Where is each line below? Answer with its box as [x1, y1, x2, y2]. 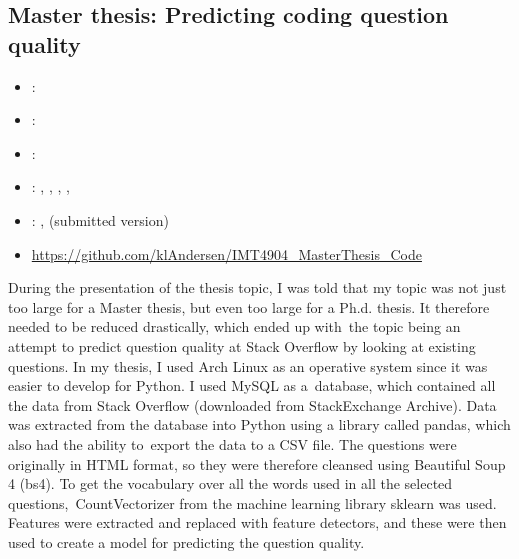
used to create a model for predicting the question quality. [8, 531, 365, 552]
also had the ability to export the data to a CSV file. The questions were [8, 433, 457, 454]
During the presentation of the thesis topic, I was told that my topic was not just [8, 277, 507, 298]
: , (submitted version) [31, 209, 169, 230]
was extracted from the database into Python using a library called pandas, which [8, 414, 511, 435]
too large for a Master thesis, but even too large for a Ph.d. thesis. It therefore [8, 296, 490, 317]
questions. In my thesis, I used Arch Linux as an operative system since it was [8, 355, 488, 376]
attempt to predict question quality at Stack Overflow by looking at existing [8, 335, 476, 356]
